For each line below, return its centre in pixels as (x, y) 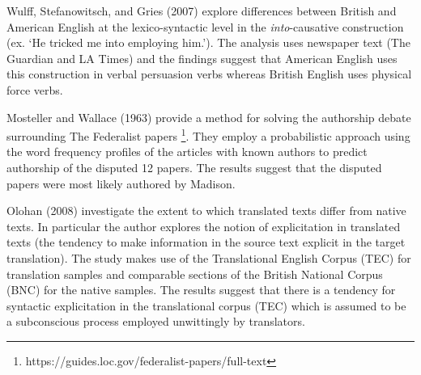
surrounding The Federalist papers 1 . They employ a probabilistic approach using (208, 135)
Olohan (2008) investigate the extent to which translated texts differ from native (206, 211)
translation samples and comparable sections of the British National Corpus (195, 274)
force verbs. (35, 89)
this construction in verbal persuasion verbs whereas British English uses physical (209, 74)
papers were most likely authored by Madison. (121, 183)
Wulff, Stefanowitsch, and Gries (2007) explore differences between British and (202, 11)
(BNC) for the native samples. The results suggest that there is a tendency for (201, 290)
